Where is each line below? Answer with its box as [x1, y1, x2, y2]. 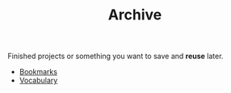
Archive [107, 6, 162, 24]
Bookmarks [19, 67, 58, 77]
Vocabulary [19, 75, 58, 86]
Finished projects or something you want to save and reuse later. [7, 51, 224, 61]
